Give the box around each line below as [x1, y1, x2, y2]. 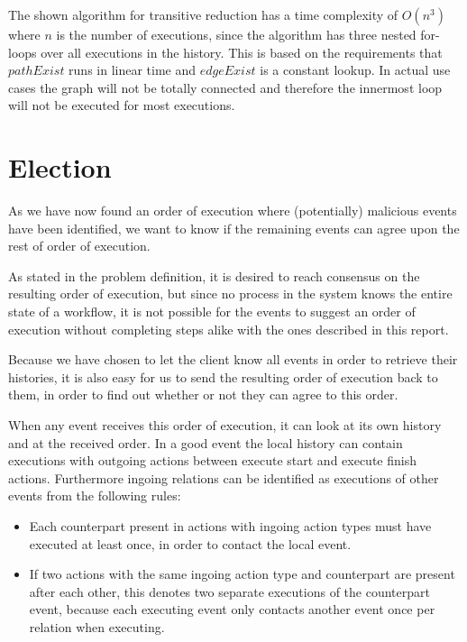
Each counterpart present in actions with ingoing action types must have [29, 517, 432, 535]
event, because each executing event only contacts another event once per [29, 600, 435, 619]
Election [8, 149, 112, 186]
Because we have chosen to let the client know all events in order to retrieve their [8, 350, 458, 369]
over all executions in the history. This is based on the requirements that [41, 42, 443, 61]
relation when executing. [29, 617, 165, 636]
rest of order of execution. [8, 236, 151, 255]
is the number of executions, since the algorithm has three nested [56, 25, 417, 43]
